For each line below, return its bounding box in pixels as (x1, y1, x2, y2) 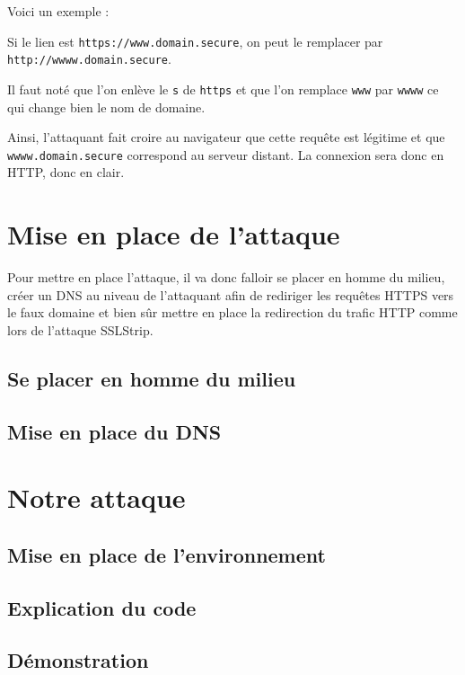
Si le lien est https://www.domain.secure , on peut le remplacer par (7, 31, 383, 50)
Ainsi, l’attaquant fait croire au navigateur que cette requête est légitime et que (7, 128, 445, 147)
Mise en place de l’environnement (7, 540, 326, 568)
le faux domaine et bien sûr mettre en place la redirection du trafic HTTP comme (7, 303, 458, 322)
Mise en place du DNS (7, 417, 222, 445)
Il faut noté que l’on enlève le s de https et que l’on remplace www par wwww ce (7, 79, 439, 98)
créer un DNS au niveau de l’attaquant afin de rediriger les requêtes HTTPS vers (7, 285, 454, 304)
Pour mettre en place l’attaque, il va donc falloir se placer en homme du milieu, (7, 268, 445, 287)
